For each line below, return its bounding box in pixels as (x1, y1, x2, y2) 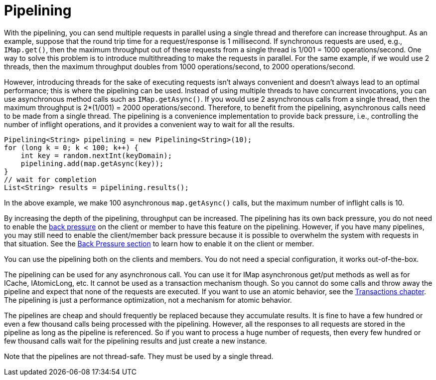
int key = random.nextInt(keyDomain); (20, 151, 172, 160)
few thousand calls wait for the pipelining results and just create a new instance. (4, 336, 267, 345)
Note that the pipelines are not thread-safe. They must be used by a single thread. (4, 352, 274, 361)
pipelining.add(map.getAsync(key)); (20, 159, 164, 168)
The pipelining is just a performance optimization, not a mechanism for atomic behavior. (4, 295, 292, 304)
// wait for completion (4, 175, 97, 184)
